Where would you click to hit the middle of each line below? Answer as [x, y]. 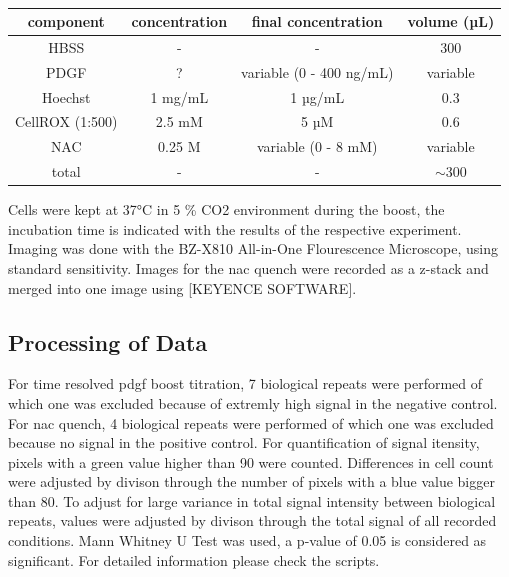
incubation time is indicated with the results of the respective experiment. [235, 228]
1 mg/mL [179, 96]
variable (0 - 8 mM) [317, 146]
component [66, 21]
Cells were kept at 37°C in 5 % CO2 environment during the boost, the [226, 209]
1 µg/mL [317, 96]
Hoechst [66, 96]
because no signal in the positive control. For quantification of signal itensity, [244, 442]
